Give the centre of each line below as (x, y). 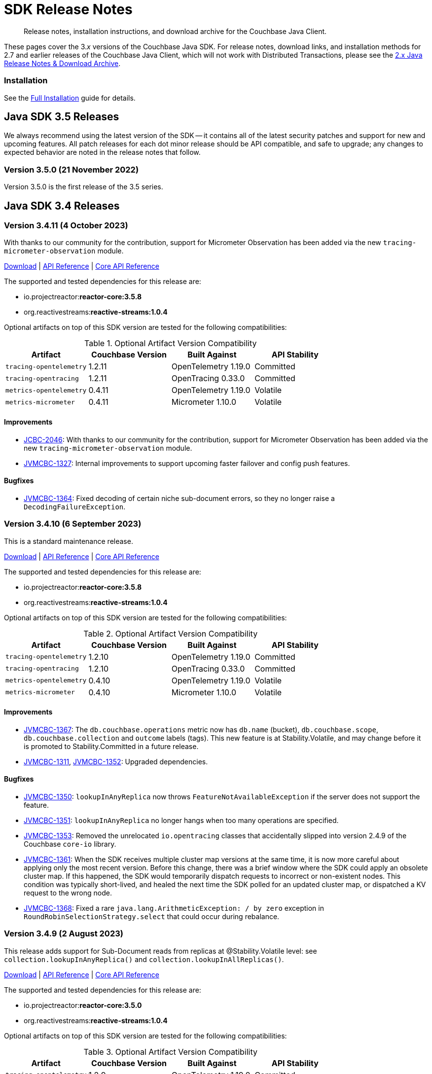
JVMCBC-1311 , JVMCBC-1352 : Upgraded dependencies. (116, 761)
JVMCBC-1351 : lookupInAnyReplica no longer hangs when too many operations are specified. (181, 820)
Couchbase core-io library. (70, 844)
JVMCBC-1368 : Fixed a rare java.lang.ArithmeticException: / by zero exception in (174, 908)
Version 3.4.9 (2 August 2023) (64, 934)
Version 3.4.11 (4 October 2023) (66, 225)
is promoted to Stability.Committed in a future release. (111, 746)
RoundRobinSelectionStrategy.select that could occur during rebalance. (152, 916)
